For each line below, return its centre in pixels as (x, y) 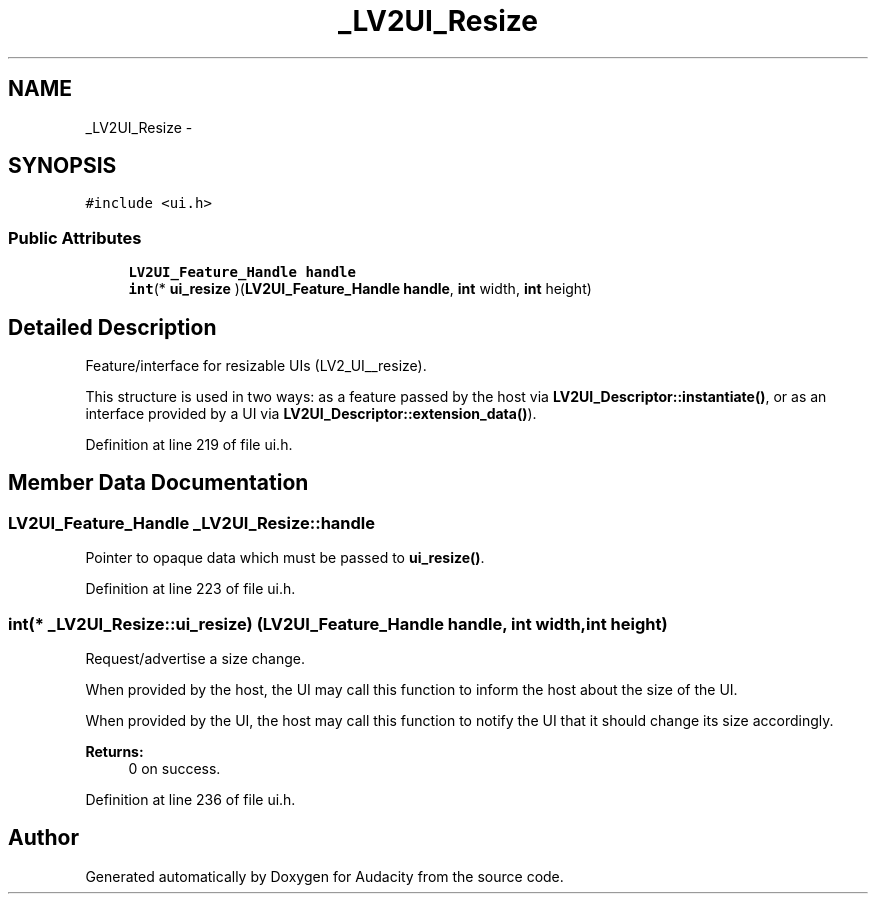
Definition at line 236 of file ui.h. (190, 799)
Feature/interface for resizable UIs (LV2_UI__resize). (256, 366)
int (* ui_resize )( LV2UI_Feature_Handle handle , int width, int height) (360, 289)
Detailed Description (112, 327)
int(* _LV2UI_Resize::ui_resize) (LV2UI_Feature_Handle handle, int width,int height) (338, 623)
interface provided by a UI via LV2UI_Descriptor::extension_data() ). (311, 414)
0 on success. (174, 768)
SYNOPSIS (62, 166)
